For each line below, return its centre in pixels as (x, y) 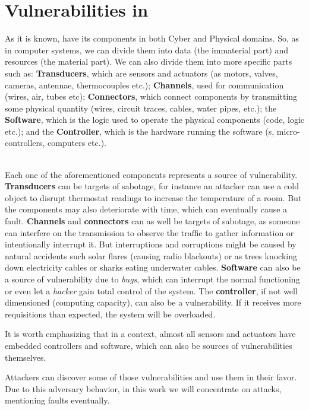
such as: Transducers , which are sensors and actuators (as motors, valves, (141, 73)
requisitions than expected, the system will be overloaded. (110, 314)
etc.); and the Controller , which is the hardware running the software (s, (140, 131)
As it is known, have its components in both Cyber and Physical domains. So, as (152, 38)
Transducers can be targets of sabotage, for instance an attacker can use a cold (152, 186)
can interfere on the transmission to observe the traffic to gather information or (149, 232)
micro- (288, 131)
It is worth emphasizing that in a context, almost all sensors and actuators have (150, 334)
